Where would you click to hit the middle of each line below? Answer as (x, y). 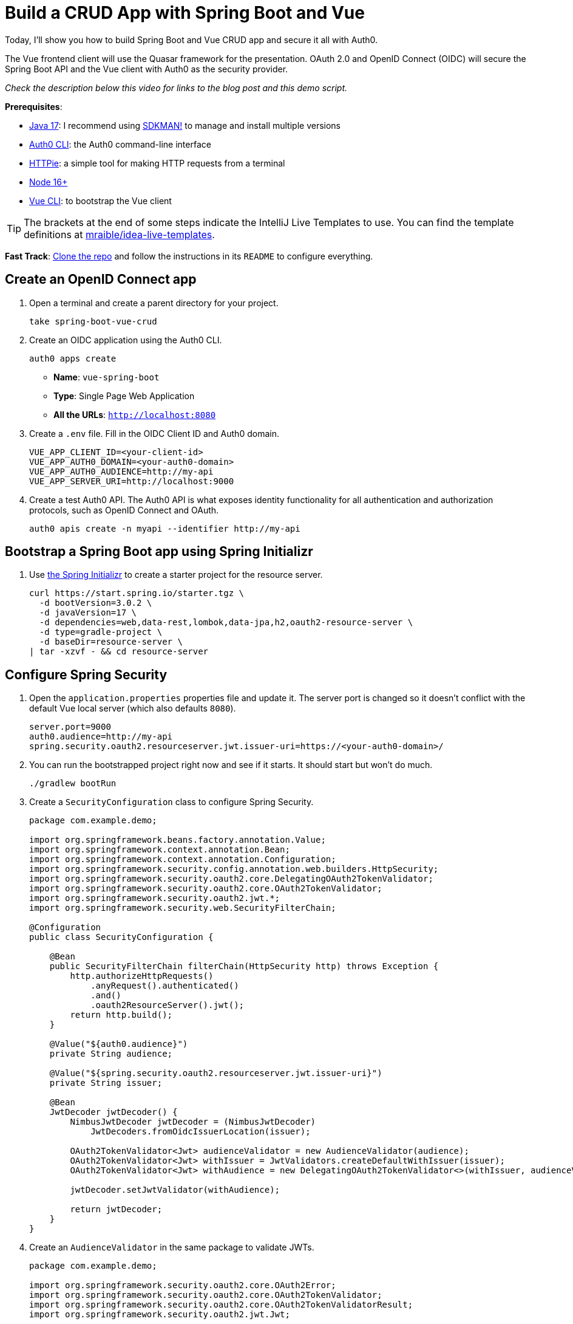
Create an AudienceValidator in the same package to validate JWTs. (172, 1247)
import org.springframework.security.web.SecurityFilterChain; (183, 908)
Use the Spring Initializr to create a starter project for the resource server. (176, 575)
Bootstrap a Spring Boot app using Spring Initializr (159, 552)
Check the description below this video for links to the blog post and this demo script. (176, 87)
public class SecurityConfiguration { (121, 937)
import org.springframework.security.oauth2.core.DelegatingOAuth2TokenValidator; (231, 879)
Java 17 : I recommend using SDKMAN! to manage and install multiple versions (185, 125)
